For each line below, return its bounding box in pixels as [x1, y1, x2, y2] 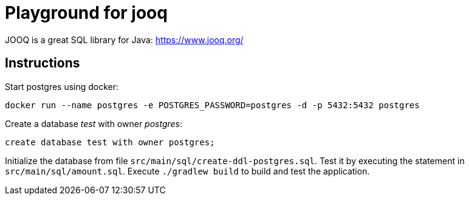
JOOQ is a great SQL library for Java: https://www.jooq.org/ [5, 34, 244, 45]
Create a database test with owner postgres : [5, 118, 183, 129]
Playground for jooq [5, 2, 168, 23]
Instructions [5, 55, 80, 71]
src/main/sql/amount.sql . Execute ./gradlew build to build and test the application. [5, 165, 370, 176]
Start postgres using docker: [5, 81, 119, 92]
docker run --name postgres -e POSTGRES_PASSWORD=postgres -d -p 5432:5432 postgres [5, 100, 420, 110]
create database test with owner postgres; [5, 137, 215, 147]
